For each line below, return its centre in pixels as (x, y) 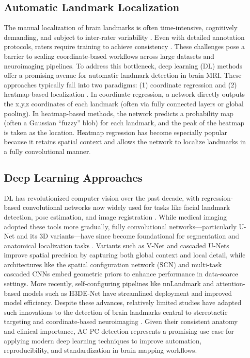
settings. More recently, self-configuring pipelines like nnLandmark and (109, 283)
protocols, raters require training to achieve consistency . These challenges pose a (124, 46)
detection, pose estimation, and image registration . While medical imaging (115, 216)
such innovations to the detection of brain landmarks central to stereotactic (116, 312)
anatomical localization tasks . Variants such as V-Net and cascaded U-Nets (117, 245)
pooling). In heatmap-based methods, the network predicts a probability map (119, 113)
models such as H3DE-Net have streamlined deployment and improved (127, 293)
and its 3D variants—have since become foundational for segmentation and (128, 236)
